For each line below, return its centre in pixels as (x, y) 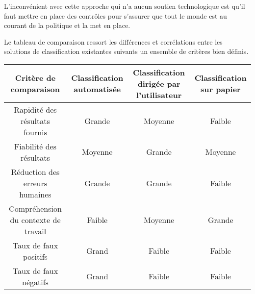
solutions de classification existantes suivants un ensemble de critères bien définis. (126, 51)
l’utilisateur (159, 95)
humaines (35, 194)
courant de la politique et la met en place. (67, 25)
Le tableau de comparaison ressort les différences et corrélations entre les (113, 41)
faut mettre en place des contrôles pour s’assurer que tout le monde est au (115, 15)
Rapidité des (35, 109)
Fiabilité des (35, 146)
